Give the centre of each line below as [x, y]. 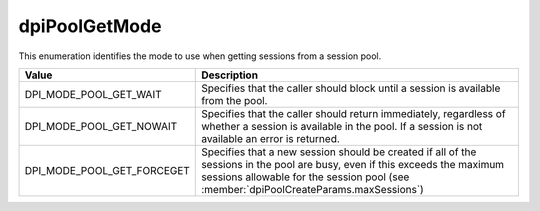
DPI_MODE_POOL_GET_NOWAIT [101, 126]
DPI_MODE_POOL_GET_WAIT [93, 94]
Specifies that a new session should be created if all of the [339, 152]
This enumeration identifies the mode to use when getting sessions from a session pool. [200, 56]
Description [230, 75]
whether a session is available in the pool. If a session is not [342, 126]
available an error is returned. [270, 138]
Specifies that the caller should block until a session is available [351, 88]
